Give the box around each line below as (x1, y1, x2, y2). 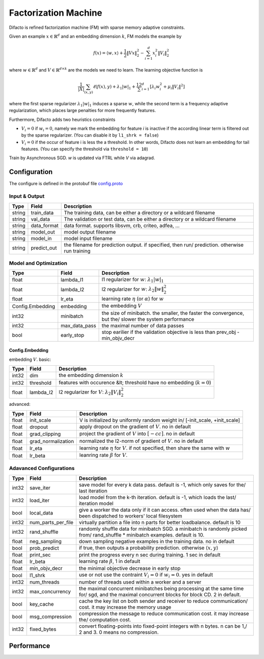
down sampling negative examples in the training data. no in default (79, 538, 235, 544)
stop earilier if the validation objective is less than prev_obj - (101, 329, 240, 335)
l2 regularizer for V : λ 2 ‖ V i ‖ (59, 388, 122, 396)
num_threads (29, 578, 60, 585)
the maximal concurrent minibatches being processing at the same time (79, 585, 244, 592)
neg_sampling (29, 538, 62, 544)
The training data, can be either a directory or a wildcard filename (64, 209, 215, 216)
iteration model (79, 500, 113, 507)
